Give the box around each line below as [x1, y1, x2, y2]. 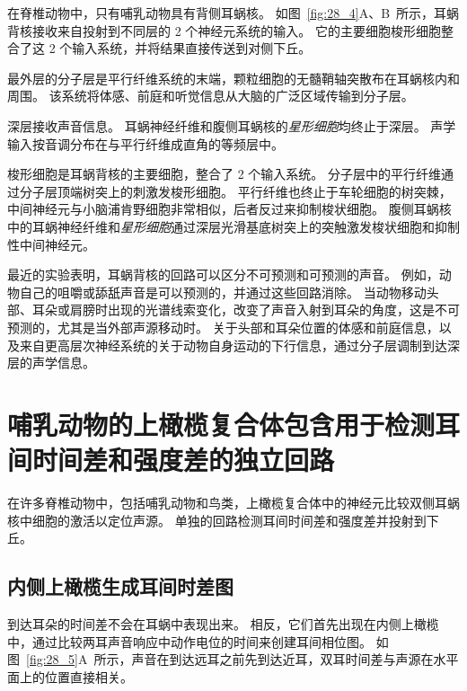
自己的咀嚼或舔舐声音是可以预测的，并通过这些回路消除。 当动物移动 [19, 282, 427, 301]
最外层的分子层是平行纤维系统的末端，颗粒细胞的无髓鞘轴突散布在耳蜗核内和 [7, 68, 460, 87]
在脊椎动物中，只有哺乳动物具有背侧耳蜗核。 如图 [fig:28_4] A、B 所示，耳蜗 [7, 4, 460, 22]
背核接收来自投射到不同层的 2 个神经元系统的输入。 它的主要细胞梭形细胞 [7, 21, 441, 40]
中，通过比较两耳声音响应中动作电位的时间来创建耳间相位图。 [7, 632, 372, 651]
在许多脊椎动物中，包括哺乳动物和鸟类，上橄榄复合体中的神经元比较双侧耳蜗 [7, 493, 460, 511]
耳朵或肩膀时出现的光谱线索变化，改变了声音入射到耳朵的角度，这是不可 [31, 300, 460, 319]
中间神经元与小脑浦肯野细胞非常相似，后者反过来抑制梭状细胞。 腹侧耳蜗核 [7, 199, 452, 218]
